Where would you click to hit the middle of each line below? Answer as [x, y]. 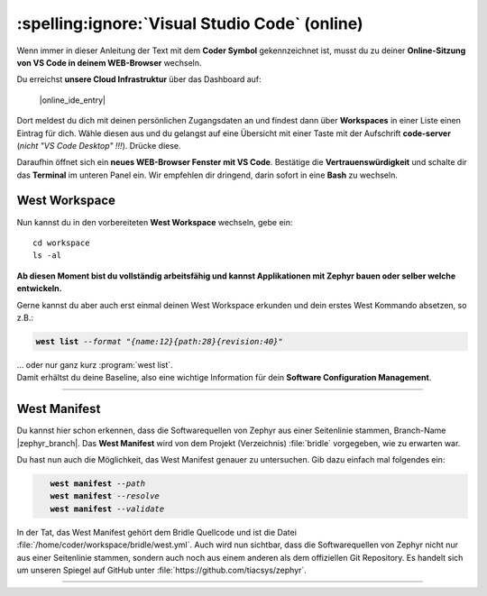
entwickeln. [39, 289]
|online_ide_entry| [72, 100]
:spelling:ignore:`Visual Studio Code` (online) [190, 23]
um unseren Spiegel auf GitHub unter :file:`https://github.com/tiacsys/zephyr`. [161, 570]
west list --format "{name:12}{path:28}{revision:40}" [159, 341]
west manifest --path [98, 483]
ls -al [47, 256]
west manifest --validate [107, 509]
